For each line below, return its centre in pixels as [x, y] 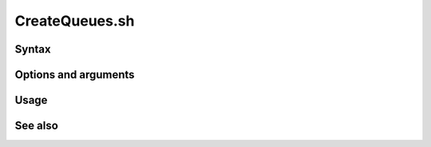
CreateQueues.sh [75, 21]
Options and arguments [75, 75]
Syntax [33, 49]
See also [37, 126]
